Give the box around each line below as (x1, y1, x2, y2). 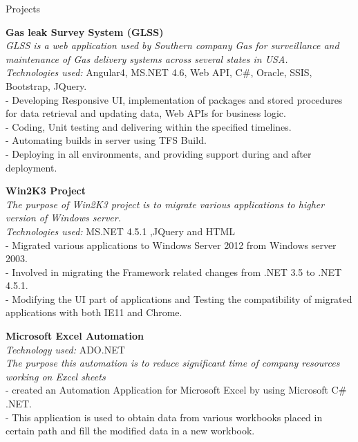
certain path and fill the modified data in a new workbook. (6, 423, 255, 438)
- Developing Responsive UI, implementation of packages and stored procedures (6, 92, 343, 107)
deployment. (6, 160, 57, 174)
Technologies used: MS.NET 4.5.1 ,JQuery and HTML (6, 223, 236, 238)
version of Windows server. (6, 210, 121, 225)
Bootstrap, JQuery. (6, 78, 87, 93)
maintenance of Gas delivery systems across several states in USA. (6, 51, 288, 66)
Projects (6, 1, 41, 15)
